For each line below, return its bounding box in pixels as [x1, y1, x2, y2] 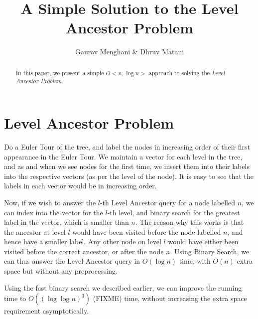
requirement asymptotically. [4, 306, 89, 316]
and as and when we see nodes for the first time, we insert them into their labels [4, 161, 250, 171]
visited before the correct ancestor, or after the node [4, 246, 164, 256]
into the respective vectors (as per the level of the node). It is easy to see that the [4, 170, 254, 181]
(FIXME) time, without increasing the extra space [93, 293, 247, 304]
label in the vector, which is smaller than [4, 217, 129, 227]
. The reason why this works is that [135, 217, 244, 227]
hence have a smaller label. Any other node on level [4, 236, 161, 247]
